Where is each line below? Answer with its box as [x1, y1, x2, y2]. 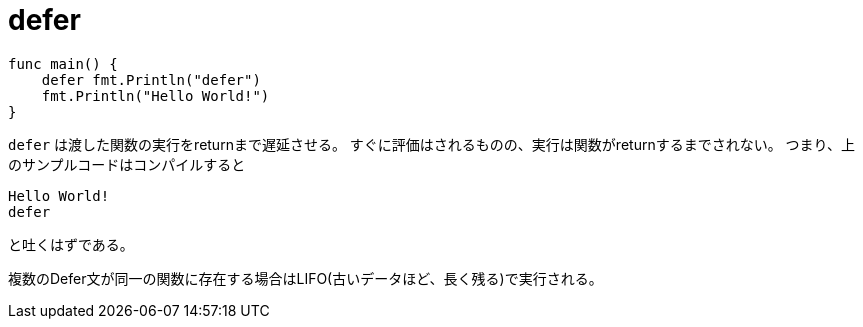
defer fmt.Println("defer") [41, 71, 261, 88]
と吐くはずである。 [8, 235, 134, 253]
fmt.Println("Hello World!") [41, 87, 270, 104]
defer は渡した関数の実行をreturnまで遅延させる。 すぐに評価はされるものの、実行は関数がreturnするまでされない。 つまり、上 [8, 135, 856, 153]
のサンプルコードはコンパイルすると [8, 155, 246, 173]
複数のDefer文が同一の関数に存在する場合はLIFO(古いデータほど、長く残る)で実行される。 [8, 269, 603, 287]
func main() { [8, 55, 118, 72]
